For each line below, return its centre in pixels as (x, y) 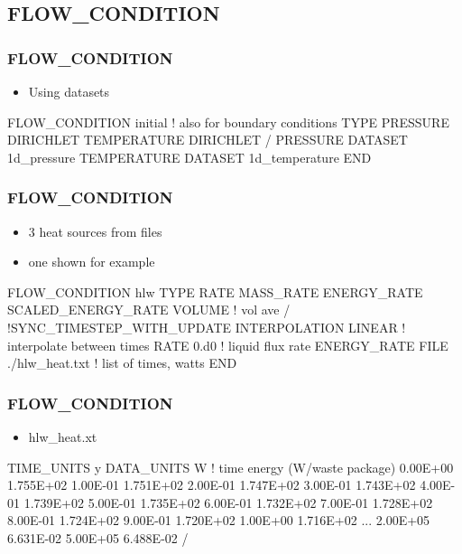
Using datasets (69, 91)
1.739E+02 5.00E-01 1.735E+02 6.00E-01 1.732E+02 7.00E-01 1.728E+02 (228, 502)
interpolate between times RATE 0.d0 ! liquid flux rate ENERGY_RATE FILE (228, 345)
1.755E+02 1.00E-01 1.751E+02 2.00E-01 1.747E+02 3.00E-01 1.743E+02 (212, 485)
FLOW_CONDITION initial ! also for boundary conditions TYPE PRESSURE (228, 122)
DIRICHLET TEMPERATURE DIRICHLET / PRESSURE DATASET (208, 140)
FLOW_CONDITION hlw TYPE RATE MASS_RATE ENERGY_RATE (215, 291)
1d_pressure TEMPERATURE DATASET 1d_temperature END (189, 157)
